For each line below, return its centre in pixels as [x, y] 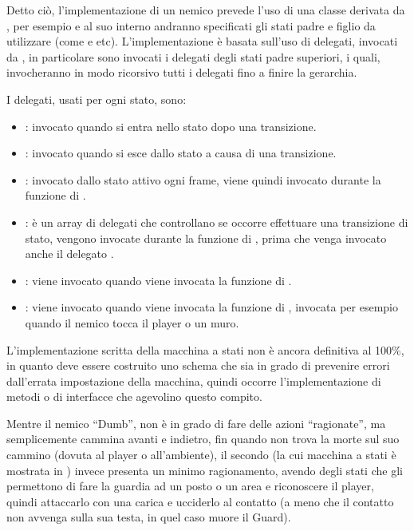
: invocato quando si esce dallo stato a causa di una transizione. [181, 153]
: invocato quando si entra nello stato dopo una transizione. [171, 126]
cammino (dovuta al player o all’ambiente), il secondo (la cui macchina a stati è [201, 455]
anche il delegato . [69, 254]
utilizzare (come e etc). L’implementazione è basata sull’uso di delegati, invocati [202, 41]
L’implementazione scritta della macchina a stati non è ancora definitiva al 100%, [205, 349]
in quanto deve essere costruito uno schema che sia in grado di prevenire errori [198, 365]
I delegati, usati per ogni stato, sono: [97, 99]
